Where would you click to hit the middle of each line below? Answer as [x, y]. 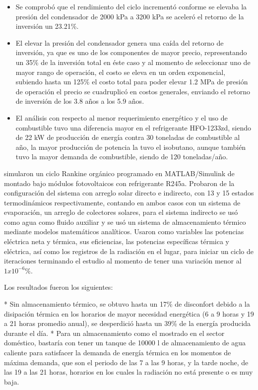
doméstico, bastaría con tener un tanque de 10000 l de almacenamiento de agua [125, 343]
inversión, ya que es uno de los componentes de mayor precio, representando [131, 52]
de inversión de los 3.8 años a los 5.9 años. [80, 101]
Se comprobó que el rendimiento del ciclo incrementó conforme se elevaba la [131, 6]
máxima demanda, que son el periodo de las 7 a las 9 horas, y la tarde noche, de [126, 362]
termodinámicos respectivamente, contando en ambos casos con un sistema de [122, 202]
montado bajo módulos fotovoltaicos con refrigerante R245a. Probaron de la [119, 183]
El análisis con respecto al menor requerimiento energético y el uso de [122, 117]
